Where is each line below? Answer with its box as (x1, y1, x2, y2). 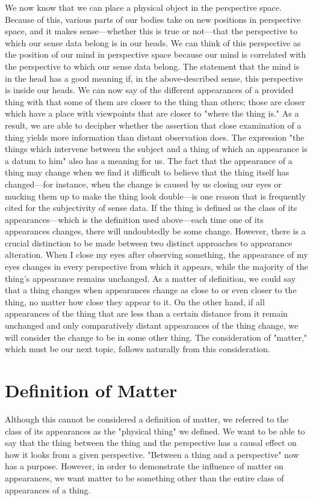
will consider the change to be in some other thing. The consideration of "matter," (5, 331, 308, 343)
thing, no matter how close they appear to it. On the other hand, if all (5, 295, 265, 308)
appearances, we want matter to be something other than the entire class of (5, 471, 284, 484)
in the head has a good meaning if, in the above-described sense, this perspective (5, 72, 303, 84)
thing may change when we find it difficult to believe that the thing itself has (5, 166, 290, 178)
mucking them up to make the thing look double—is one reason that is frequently (5, 189, 306, 202)
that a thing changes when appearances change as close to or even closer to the (5, 284, 297, 296)
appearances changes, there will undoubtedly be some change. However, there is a (5, 225, 306, 237)
